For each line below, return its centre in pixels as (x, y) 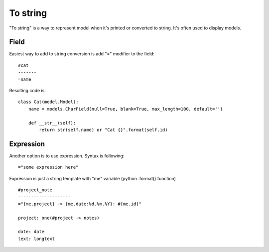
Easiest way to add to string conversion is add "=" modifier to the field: (82, 54)
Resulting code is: (27, 91)
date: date (31, 232)
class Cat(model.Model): (48, 102)
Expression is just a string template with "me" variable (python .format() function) (93, 178)
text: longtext (37, 239)
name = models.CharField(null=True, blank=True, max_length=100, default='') (126, 109)
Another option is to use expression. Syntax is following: (67, 156)
